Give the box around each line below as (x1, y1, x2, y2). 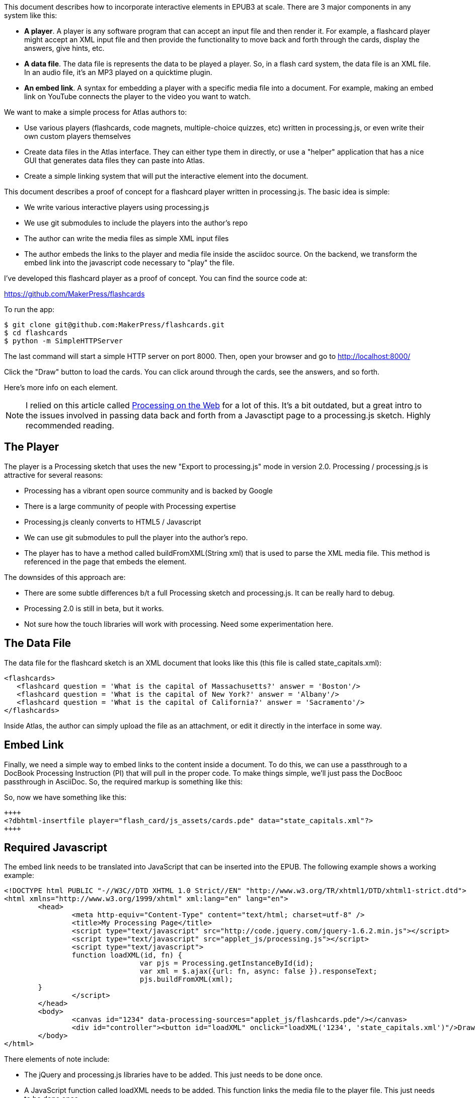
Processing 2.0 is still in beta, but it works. (24, 604, 164, 613)
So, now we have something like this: (4, 792, 127, 801)
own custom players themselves (24, 132, 131, 140)
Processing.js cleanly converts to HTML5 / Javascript (24, 517, 201, 526)
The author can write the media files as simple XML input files (24, 234, 229, 243)
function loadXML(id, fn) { (71, 951, 183, 960)
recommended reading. (26, 420, 114, 430)
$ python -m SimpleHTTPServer (4, 337, 123, 345)
